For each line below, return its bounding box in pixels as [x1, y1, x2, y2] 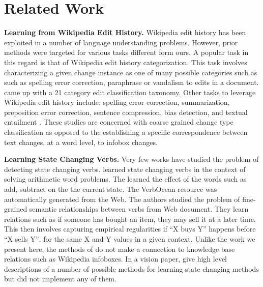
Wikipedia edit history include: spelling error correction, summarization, [4, 97, 230, 107]
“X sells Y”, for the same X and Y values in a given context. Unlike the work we [4, 234, 255, 244]
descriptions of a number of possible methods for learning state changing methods [4, 263, 259, 274]
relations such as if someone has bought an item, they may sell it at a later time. [4, 213, 256, 224]
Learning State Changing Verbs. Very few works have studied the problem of [4, 154, 259, 164]
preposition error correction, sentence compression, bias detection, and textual [4, 106, 248, 117]
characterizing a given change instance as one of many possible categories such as [4, 67, 257, 77]
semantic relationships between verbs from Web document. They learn [29, 204, 249, 214]
